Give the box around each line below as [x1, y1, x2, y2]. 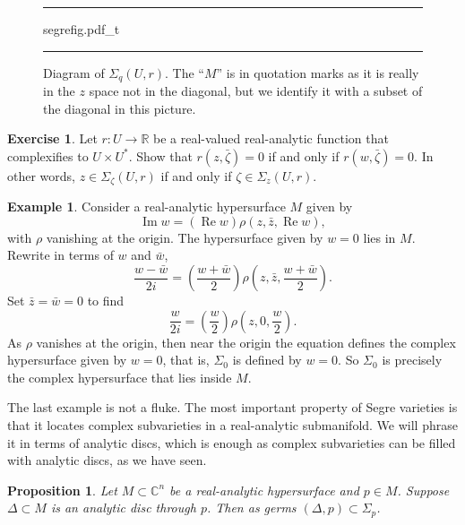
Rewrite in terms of [7, 245, 114, 264]
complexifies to [7, 146, 89, 165]
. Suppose [397, 480, 450, 499]
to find [87, 291, 125, 310]
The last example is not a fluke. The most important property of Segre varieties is [7, 398, 458, 417]
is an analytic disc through [50, 498, 196, 517]
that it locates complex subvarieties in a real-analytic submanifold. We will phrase [7, 416, 458, 435]
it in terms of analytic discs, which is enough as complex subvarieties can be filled [7, 433, 456, 452]
